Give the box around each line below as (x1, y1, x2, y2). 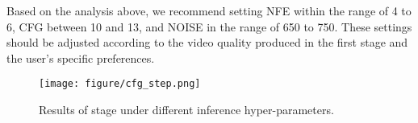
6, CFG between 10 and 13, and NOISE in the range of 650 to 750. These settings (6, 18, 412, 35)
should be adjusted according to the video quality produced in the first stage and (6, 34, 408, 51)
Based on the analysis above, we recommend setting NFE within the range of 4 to (6, 2, 412, 18)
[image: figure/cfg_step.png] (39, 78, 201, 90)
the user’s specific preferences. (6, 49, 155, 66)
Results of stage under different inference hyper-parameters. (39, 101, 334, 118)
